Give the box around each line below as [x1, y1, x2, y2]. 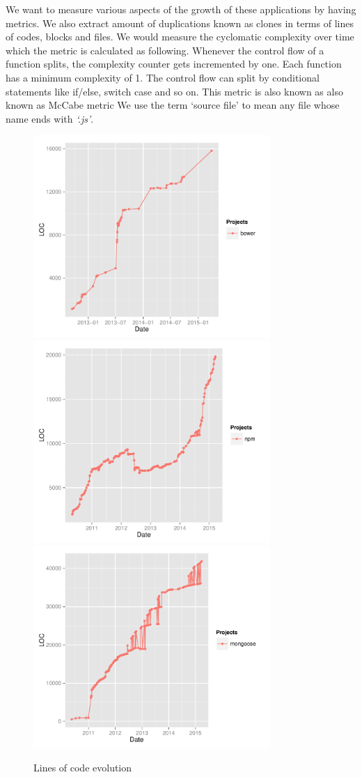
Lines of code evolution [33, 760, 132, 774]
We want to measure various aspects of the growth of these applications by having [6, 2, 356, 16]
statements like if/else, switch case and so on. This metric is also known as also [6, 84, 343, 98]
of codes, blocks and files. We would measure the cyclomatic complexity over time [6, 29, 354, 44]
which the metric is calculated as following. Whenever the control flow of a [6, 43, 324, 57]
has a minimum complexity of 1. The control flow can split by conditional [6, 70, 320, 84]
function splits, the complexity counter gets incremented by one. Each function [6, 56, 342, 71]
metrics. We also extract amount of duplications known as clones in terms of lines [6, 15, 354, 30]
